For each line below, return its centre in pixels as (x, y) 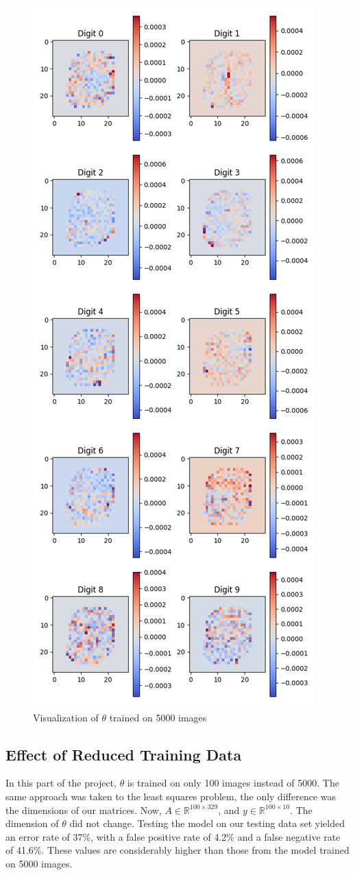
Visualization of (66, 717)
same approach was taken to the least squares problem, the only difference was (171, 796)
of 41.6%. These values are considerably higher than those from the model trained (177, 850)
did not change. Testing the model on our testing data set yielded (207, 823)
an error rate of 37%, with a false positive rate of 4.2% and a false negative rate (173, 836)
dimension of (32, 823)
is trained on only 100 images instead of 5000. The (233, 783)
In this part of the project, (61, 783)
